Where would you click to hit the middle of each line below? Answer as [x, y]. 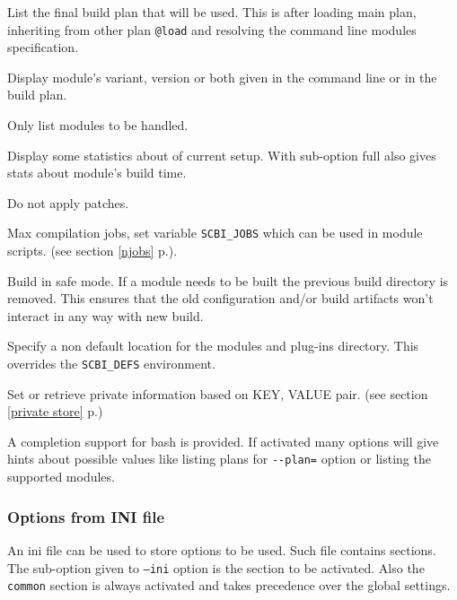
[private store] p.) [55, 411]
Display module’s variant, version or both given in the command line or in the [222, 77]
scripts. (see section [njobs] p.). [92, 251]
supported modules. [61, 477]
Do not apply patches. [68, 202]
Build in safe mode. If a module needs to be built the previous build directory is [228, 280]
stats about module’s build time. [97, 173]
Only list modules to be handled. [98, 125]
